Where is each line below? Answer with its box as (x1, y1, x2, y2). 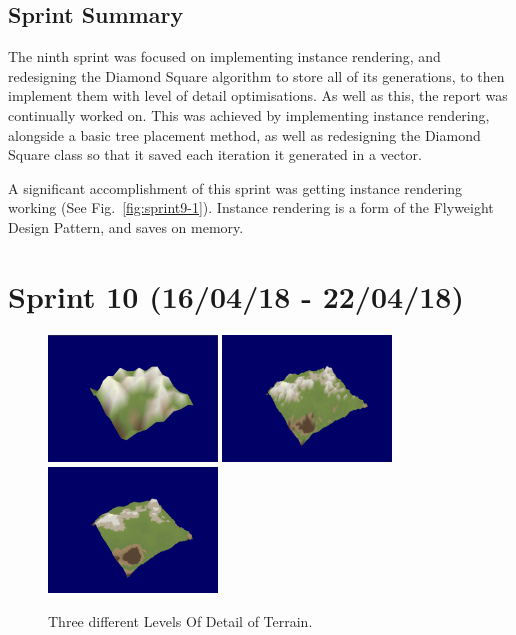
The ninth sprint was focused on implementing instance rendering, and (8, 46, 441, 67)
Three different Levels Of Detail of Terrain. (48, 610, 313, 631)
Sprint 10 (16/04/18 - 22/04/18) (8, 275, 464, 316)
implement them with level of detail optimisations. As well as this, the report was (8, 85, 508, 106)
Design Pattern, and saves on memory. (8, 216, 244, 237)
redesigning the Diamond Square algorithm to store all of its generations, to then (8, 65, 505, 86)
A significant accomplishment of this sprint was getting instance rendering (8, 177, 463, 198)
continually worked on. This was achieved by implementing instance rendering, (8, 104, 490, 125)
